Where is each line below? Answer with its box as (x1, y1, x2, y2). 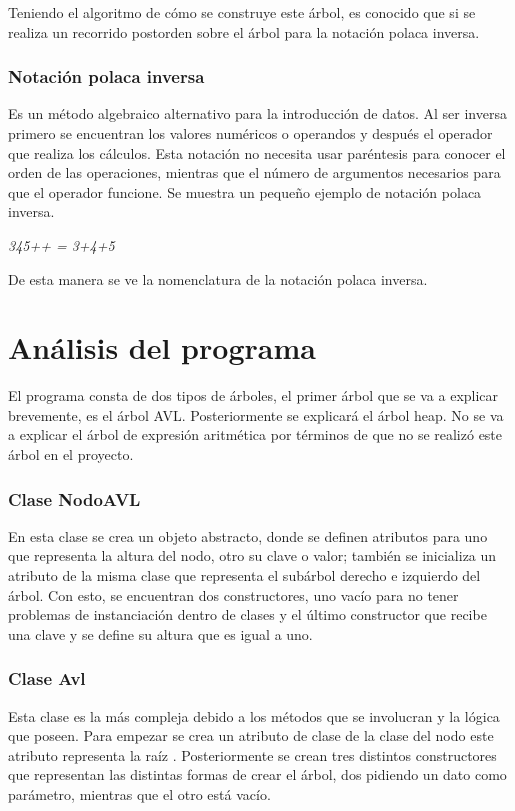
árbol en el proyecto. (8, 444, 134, 465)
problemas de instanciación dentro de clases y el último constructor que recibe (8, 604, 487, 625)
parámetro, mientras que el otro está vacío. (8, 784, 271, 805)
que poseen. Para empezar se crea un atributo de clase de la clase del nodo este (8, 725, 494, 746)
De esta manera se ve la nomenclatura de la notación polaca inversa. (8, 268, 428, 289)
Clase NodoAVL (8, 486, 141, 511)
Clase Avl (8, 666, 86, 691)
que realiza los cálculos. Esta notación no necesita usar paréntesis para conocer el (8, 142, 506, 163)
